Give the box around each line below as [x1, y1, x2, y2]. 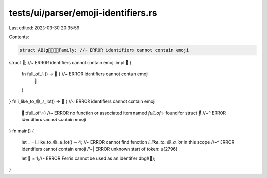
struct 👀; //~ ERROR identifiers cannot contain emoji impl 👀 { [9, 59, 132, 65]
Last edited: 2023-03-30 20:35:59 [9, 25, 80, 31]
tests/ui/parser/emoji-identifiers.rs [9, 7, 158, 18]
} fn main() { [9, 128, 34, 134]
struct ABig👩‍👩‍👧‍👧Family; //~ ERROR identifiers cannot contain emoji [19, 47, 189, 53]
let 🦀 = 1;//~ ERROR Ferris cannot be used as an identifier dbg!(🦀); [21, 155, 156, 161]
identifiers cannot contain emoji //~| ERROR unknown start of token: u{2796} [21, 146, 178, 152]
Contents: [9, 34, 29, 40]
